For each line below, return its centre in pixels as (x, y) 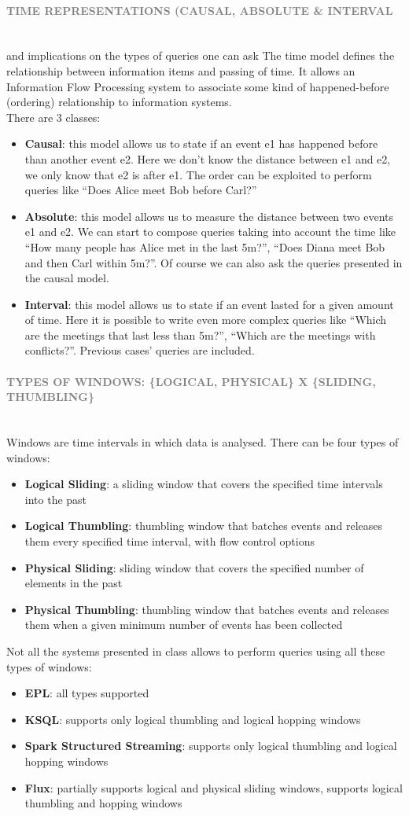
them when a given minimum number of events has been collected (184, 625)
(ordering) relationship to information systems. (119, 102)
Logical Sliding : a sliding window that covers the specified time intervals (204, 484)
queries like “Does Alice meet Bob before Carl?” (141, 190)
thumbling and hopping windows (103, 803)
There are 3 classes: (53, 117)
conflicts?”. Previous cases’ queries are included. (140, 350)
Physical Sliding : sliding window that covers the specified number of (194, 567)
